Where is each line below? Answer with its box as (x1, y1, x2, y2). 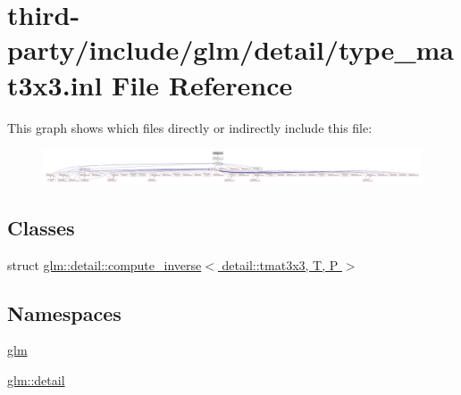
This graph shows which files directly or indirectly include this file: (7, 118, 373, 136)
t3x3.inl (7, 66, 103, 103)
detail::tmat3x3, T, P (222, 255, 339, 274)
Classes (7, 213, 75, 241)
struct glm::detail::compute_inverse (7, 255, 202, 274)
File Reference (112, 66, 293, 103)
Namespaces (7, 299, 122, 326)
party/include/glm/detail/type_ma (7, 31, 454, 68)
